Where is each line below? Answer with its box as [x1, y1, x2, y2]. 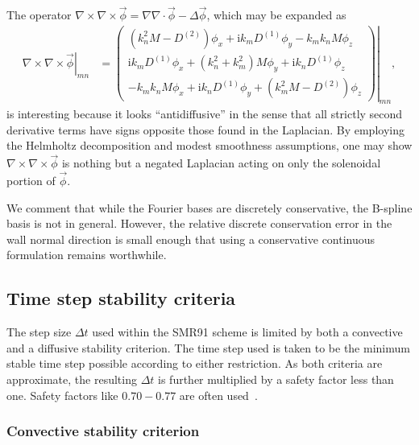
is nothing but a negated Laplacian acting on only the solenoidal [61, 155, 381, 171]
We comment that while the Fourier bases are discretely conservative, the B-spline [6, 199, 413, 216]
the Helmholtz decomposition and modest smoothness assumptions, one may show [6, 137, 413, 154]
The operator [6, 6, 72, 23]
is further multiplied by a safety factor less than [158, 370, 394, 387]
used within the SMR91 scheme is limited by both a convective [92, 323, 403, 340]
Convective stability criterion [6, 421, 200, 441]
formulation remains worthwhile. [6, 246, 167, 263]
